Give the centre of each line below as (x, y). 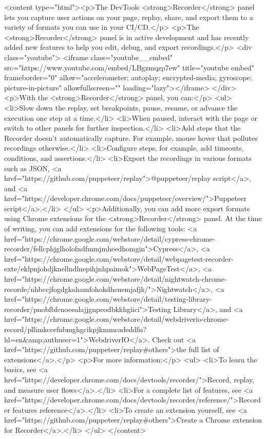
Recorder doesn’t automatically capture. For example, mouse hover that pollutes (131, 138)
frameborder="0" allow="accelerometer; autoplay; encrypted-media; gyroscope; (128, 77)
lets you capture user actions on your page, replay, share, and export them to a (129, 17)
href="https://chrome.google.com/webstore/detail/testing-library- (108, 299)
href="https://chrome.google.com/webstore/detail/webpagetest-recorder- (119, 258)
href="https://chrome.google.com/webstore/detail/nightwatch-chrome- (116, 279)
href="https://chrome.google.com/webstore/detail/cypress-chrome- (110, 238)
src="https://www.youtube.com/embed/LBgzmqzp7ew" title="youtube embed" (129, 67)
